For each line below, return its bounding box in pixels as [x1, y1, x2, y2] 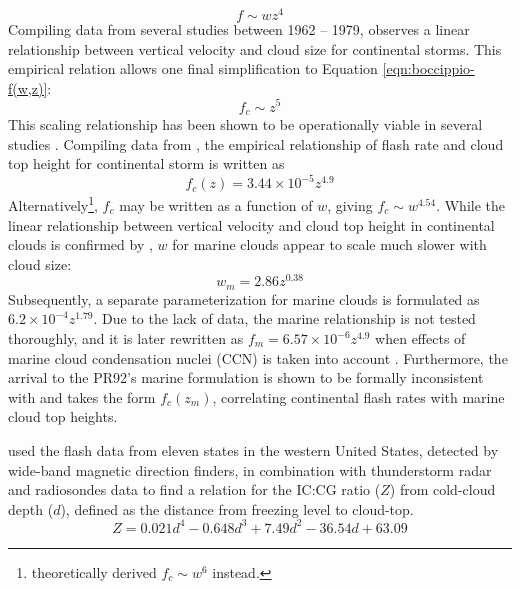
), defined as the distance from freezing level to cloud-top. [60, 498, 414, 519]
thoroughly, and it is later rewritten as [8, 328, 244, 349]
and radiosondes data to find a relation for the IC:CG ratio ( [8, 479, 381, 500]
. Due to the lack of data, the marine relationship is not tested [93, 308, 476, 329]
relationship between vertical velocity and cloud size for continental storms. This [8, 38, 502, 59]
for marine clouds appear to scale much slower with [172, 234, 487, 255]
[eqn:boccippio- [382, 58, 475, 79]
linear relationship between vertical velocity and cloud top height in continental [8, 214, 495, 235]
